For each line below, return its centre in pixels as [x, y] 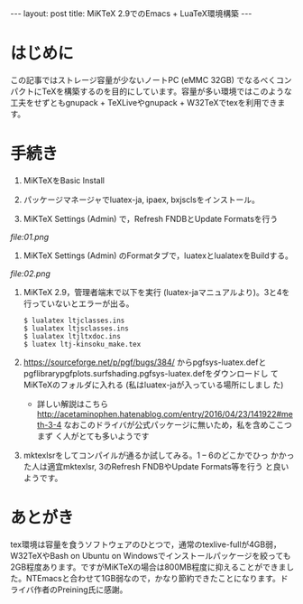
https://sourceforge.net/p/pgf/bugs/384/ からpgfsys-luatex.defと [145, 362]
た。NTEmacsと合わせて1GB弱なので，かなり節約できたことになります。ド [149, 578]
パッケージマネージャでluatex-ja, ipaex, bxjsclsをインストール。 [141, 200]
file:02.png [30, 274]
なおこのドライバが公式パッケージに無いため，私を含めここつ [178, 424]
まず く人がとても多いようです [93, 436]
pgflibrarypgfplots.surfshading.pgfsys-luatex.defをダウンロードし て [151, 373]
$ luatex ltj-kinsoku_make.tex [82, 344]
